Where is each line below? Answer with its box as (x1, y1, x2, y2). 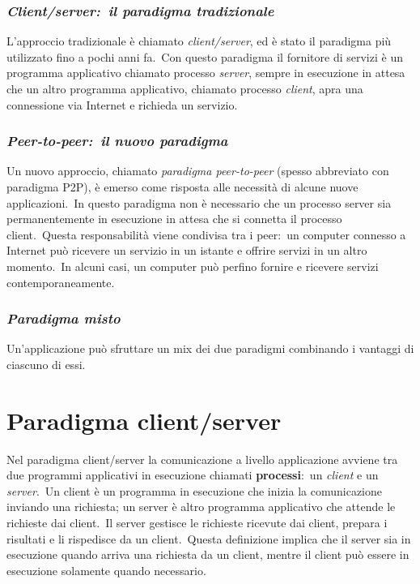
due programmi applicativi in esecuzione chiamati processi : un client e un (6, 466, 379, 483)
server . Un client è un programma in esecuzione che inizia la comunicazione (6, 482, 382, 499)
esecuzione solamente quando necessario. (6, 561, 206, 578)
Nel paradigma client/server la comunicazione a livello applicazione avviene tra (6, 450, 398, 467)
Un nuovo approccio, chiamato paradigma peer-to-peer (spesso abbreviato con (6, 162, 389, 179)
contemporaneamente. (6, 273, 115, 290)
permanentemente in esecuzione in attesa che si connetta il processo (6, 210, 342, 227)
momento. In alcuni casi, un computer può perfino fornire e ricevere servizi (6, 257, 379, 274)
